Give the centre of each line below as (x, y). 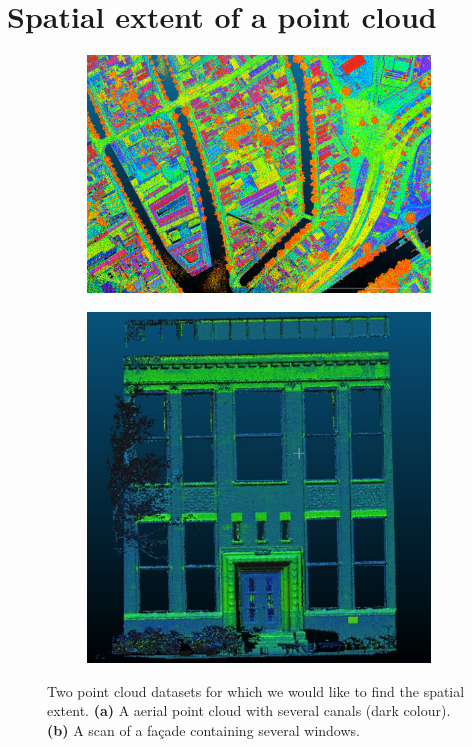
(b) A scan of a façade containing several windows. (203, 729)
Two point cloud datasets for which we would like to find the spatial (256, 690)
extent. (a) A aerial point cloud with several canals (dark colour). (249, 710)
